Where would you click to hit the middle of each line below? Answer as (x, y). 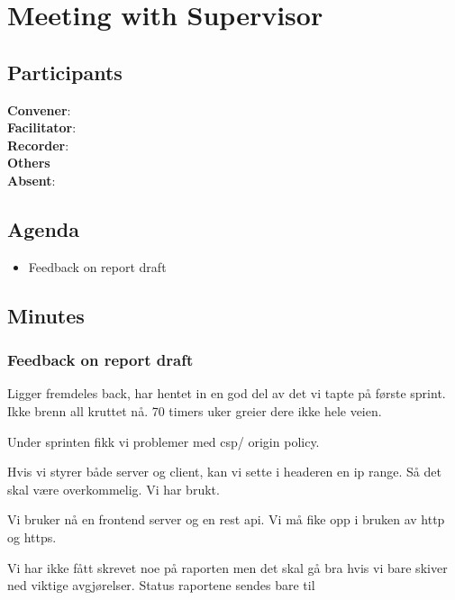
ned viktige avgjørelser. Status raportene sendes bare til (161, 585)
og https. (32, 536)
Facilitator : (42, 127)
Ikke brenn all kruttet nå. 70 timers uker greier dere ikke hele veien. (195, 410)
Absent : (32, 180)
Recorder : (38, 145)
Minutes (46, 315)
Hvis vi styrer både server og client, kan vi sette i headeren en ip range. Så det (224, 472)
